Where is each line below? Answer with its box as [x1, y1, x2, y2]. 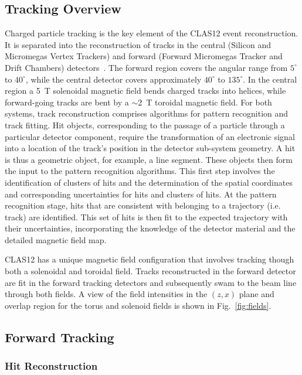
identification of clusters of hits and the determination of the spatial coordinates [5, 176, 293, 188]
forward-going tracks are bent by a [5, 96, 129, 108]
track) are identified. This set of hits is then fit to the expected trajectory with [5, 210, 288, 223]
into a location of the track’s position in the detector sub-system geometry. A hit [5, 142, 296, 154]
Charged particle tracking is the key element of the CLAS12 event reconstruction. [5, 27, 298, 39]
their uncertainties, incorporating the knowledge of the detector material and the [5, 222, 296, 234]
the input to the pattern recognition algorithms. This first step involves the [5, 165, 275, 177]
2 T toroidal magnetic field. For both [138, 96, 272, 108]
